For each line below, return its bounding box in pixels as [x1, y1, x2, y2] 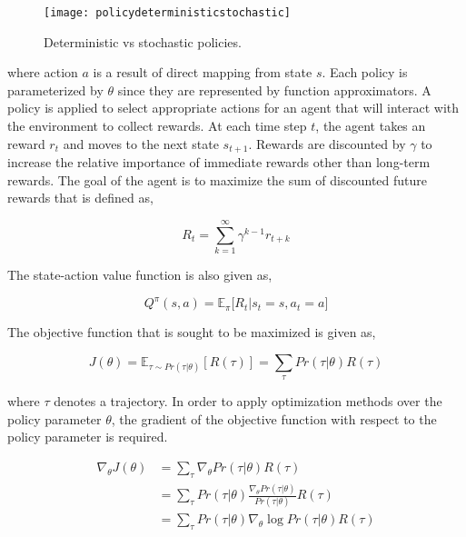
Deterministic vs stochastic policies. [44, 32, 242, 51]
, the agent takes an [315, 116, 426, 135]
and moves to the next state [63, 134, 219, 153]
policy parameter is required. [7, 427, 168, 446]
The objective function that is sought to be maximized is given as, [7, 323, 376, 342]
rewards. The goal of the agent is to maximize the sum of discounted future [7, 170, 427, 189]
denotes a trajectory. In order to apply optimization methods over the [54, 392, 442, 411]
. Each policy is [322, 63, 408, 82]
